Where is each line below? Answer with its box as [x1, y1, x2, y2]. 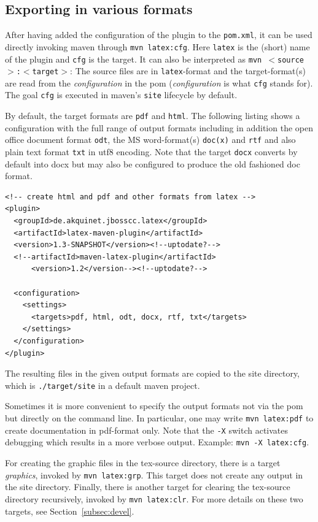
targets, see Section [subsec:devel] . [5, 504, 134, 517]
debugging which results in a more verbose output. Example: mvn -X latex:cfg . [5, 436, 309, 448]
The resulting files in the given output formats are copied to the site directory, [5, 367, 300, 380]
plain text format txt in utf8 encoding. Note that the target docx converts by [5, 145, 298, 158]
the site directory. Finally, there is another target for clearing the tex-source [5, 480, 290, 493]
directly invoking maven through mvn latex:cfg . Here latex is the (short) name [5, 40, 310, 53]
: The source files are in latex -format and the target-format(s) [70, 64, 306, 77]
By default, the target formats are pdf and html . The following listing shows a [5, 109, 300, 122]
